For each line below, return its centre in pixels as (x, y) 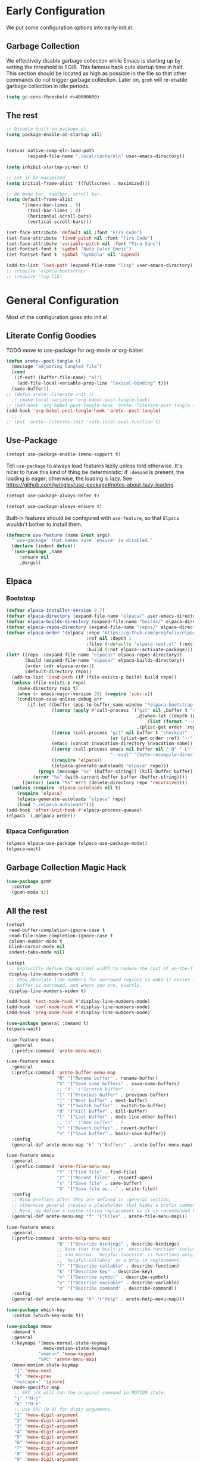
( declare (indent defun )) (44, 546)
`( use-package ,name (37, 552)
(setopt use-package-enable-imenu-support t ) (63, 454)
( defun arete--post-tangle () (44, 361)
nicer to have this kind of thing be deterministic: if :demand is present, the (95, 472)
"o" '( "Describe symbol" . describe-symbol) (113, 1277)
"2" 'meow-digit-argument (46, 1420)
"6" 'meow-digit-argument (46, 1443)
